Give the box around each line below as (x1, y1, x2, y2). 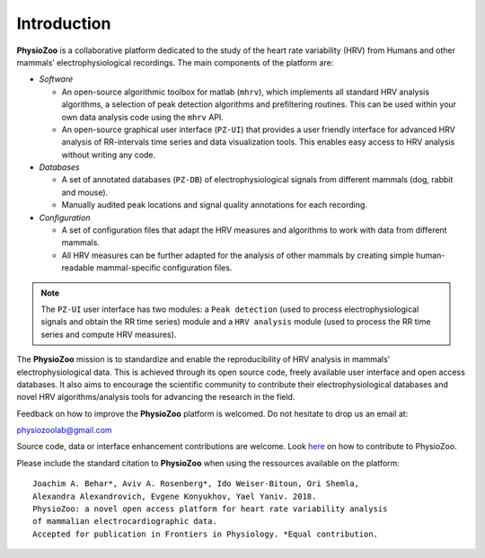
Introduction (16, 13, 111, 33)
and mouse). (61, 187, 109, 198)
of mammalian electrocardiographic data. (32, 517, 217, 527)
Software (39, 74, 74, 84)
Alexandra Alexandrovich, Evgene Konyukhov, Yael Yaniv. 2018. (32, 491, 317, 501)
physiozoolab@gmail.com (16, 425, 112, 436)
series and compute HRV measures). (40, 329, 177, 340)
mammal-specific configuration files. (95, 262, 233, 273)
